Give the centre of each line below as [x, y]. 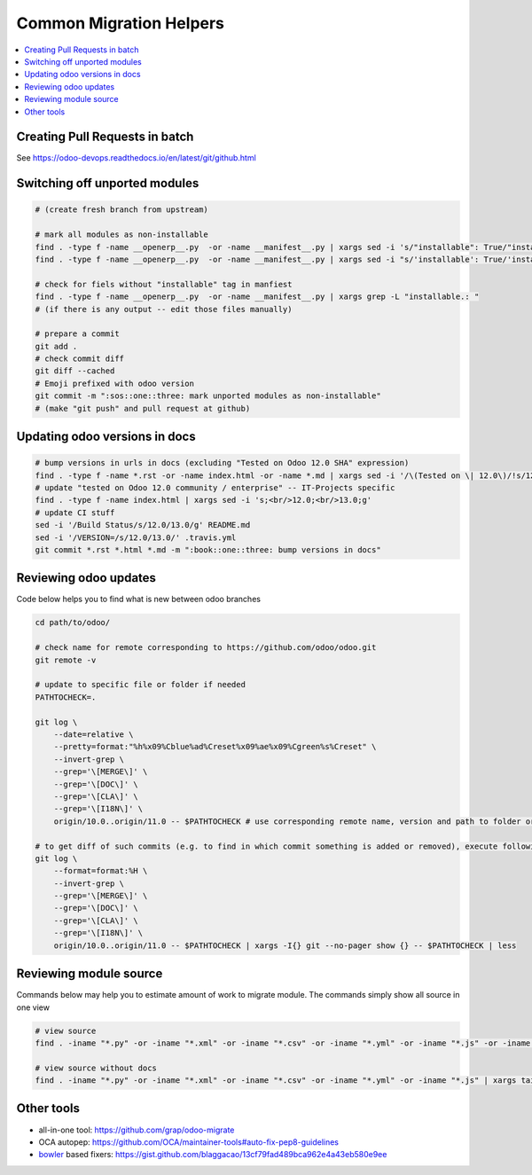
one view [33, 1007]
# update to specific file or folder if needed [140, 685]
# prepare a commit [77, 334]
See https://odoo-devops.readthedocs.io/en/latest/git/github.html [136, 158]
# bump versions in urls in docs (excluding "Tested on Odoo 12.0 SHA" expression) [222, 463]
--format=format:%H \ [101, 871]
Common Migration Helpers [121, 23]
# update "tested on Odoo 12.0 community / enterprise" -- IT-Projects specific [215, 488]
